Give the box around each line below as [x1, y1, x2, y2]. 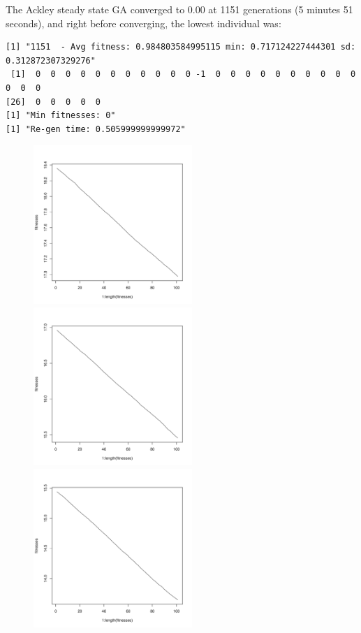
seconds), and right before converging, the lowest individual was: [6, 15, 281, 30]
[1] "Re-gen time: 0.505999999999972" [6, 124, 186, 134]
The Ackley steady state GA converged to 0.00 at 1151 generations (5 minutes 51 [6, 2, 353, 16]
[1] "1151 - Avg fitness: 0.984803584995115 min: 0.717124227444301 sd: [6, 42, 356, 52]
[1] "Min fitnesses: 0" [6, 110, 116, 121]
